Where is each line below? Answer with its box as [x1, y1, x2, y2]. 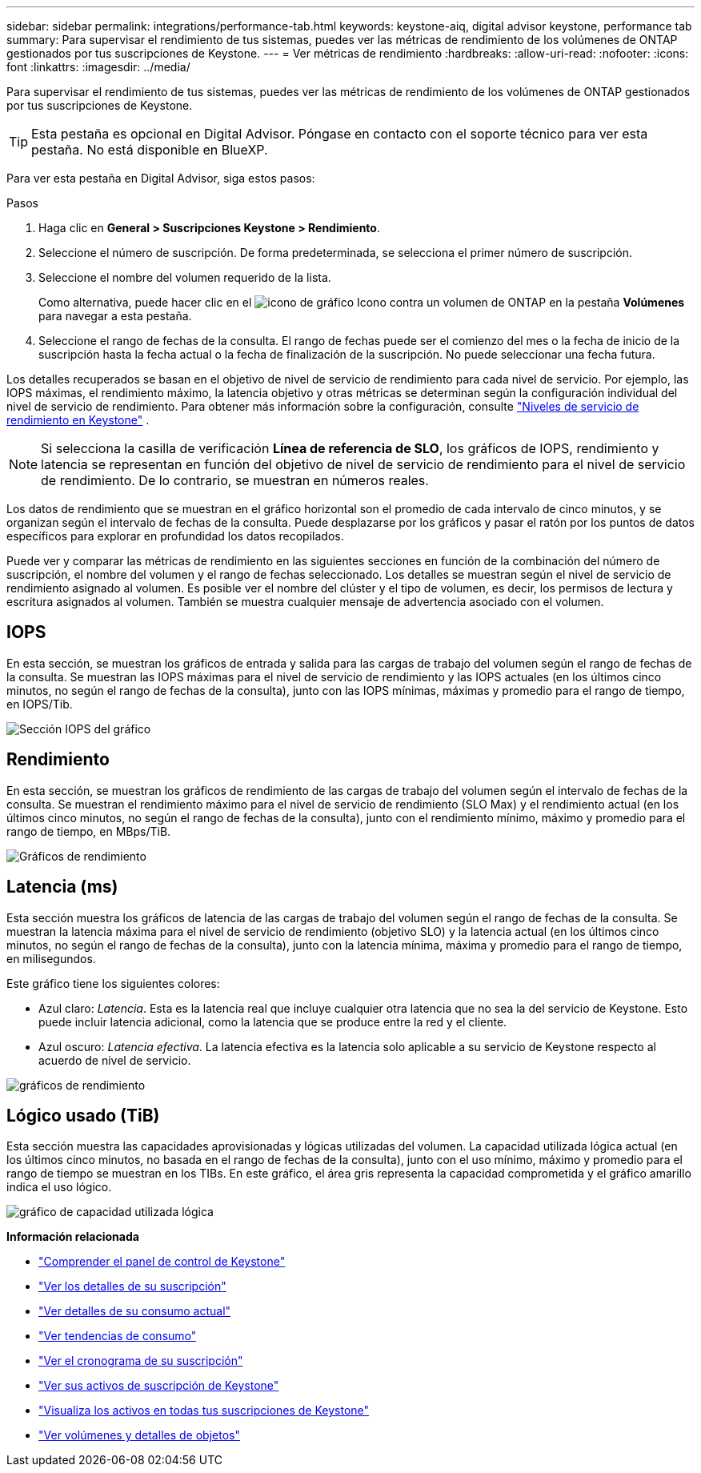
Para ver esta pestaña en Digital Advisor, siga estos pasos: [6, 171, 315, 185]
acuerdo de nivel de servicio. [38, 1053, 191, 1067]
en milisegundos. [6, 951, 96, 965]
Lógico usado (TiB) [6, 1105, 160, 1126]
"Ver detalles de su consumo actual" [38, 1304, 231, 1318]
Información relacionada [6, 1230, 139, 1244]
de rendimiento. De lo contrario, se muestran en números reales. [41, 472, 429, 488]
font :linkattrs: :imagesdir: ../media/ [6, 60, 190, 74]
